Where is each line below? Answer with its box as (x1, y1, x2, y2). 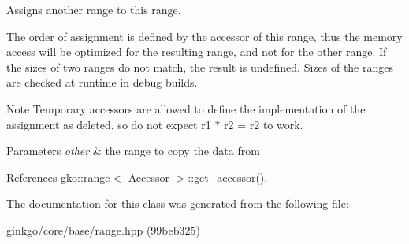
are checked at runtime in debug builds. (6, 74, 198, 91)
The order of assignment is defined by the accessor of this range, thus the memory (6, 28, 403, 44)
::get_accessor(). (188, 168, 268, 185)
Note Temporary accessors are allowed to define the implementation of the (6, 100, 366, 116)
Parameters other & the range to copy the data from (6, 142, 260, 159)
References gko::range (6, 168, 110, 185)
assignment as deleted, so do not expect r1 (6, 116, 211, 132)
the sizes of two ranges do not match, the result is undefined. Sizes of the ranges (6, 58, 393, 75)
